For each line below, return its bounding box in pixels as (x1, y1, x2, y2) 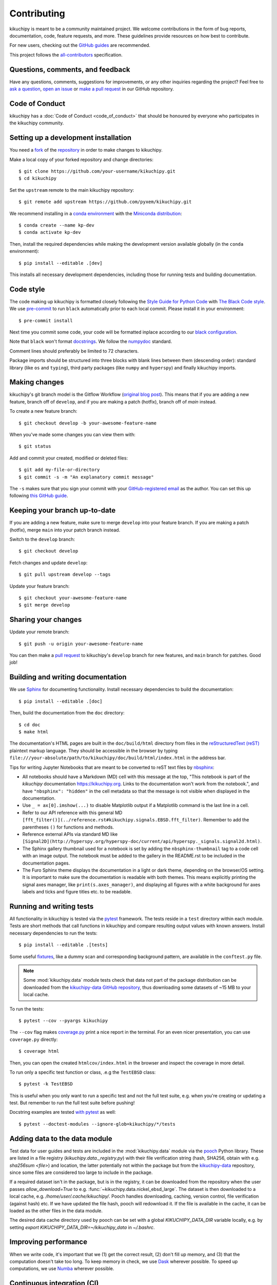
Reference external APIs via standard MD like (22, 831, 118, 837)
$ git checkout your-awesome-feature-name (18, 595, 127, 601)
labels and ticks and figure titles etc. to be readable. (22, 889, 132, 895)
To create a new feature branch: (9, 408, 77, 414)
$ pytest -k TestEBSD (18, 1081, 73, 1087)
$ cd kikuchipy (18, 175, 57, 181)
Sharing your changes (9, 615, 82, 624)
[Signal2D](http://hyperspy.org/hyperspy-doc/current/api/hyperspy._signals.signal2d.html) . (22, 838, 262, 845)
